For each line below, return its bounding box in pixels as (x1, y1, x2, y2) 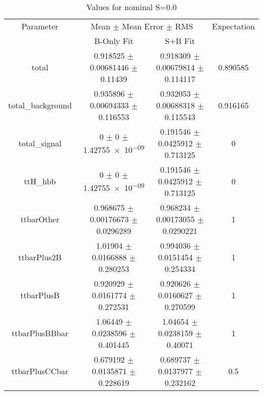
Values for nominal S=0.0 (86, 1, 177, 13)
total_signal (18, 137, 62, 149)
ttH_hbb (24, 175, 56, 187)
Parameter (21, 20, 59, 32)
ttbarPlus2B (18, 251, 62, 263)
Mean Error (122, 20, 164, 32)
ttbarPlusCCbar (11, 365, 69, 377)
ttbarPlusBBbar (11, 327, 68, 339)
